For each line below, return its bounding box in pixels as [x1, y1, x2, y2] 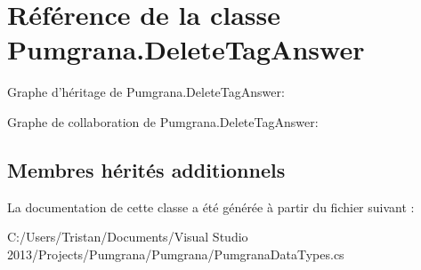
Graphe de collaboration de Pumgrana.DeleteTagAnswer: [7, 112, 319, 131]
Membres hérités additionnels [7, 155, 286, 183]
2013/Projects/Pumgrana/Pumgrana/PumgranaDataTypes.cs [7, 244, 344, 263]
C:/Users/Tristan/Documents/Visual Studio [7, 227, 248, 246]
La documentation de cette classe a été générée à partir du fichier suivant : [7, 197, 415, 216]
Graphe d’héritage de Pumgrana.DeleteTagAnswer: [7, 83, 285, 101]
